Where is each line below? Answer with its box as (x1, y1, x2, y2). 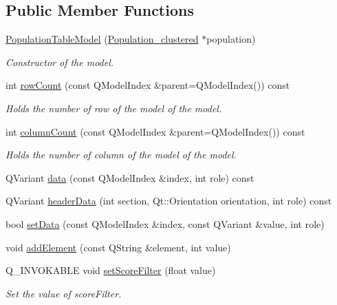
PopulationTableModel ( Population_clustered (6, 32, 199, 46)
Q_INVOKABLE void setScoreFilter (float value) (6, 263, 216, 277)
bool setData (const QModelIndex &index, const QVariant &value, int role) (6, 216, 325, 231)
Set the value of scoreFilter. (6, 286, 122, 300)
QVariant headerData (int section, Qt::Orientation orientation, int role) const (6, 193, 332, 208)
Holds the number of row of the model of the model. (6, 101, 222, 115)
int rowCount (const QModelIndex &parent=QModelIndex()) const (6, 78, 290, 92)
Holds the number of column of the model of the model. (6, 147, 237, 162)
